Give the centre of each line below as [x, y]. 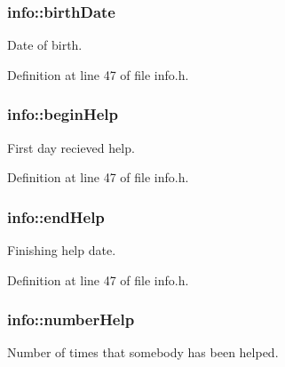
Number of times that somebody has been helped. [143, 352]
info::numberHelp [71, 319]
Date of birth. [45, 45]
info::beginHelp [63, 114]
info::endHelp [56, 216]
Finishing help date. [62, 250]
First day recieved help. [71, 147]
